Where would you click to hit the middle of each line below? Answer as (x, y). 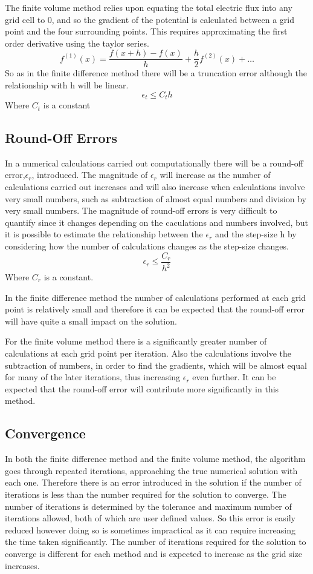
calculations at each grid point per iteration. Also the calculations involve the (148, 353)
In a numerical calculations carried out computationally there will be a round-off (154, 163)
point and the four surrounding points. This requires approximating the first (146, 31)
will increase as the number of (215, 175)
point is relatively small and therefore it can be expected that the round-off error (155, 309)
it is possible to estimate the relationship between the (104, 234)
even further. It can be (234, 377)
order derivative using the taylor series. (77, 43)
